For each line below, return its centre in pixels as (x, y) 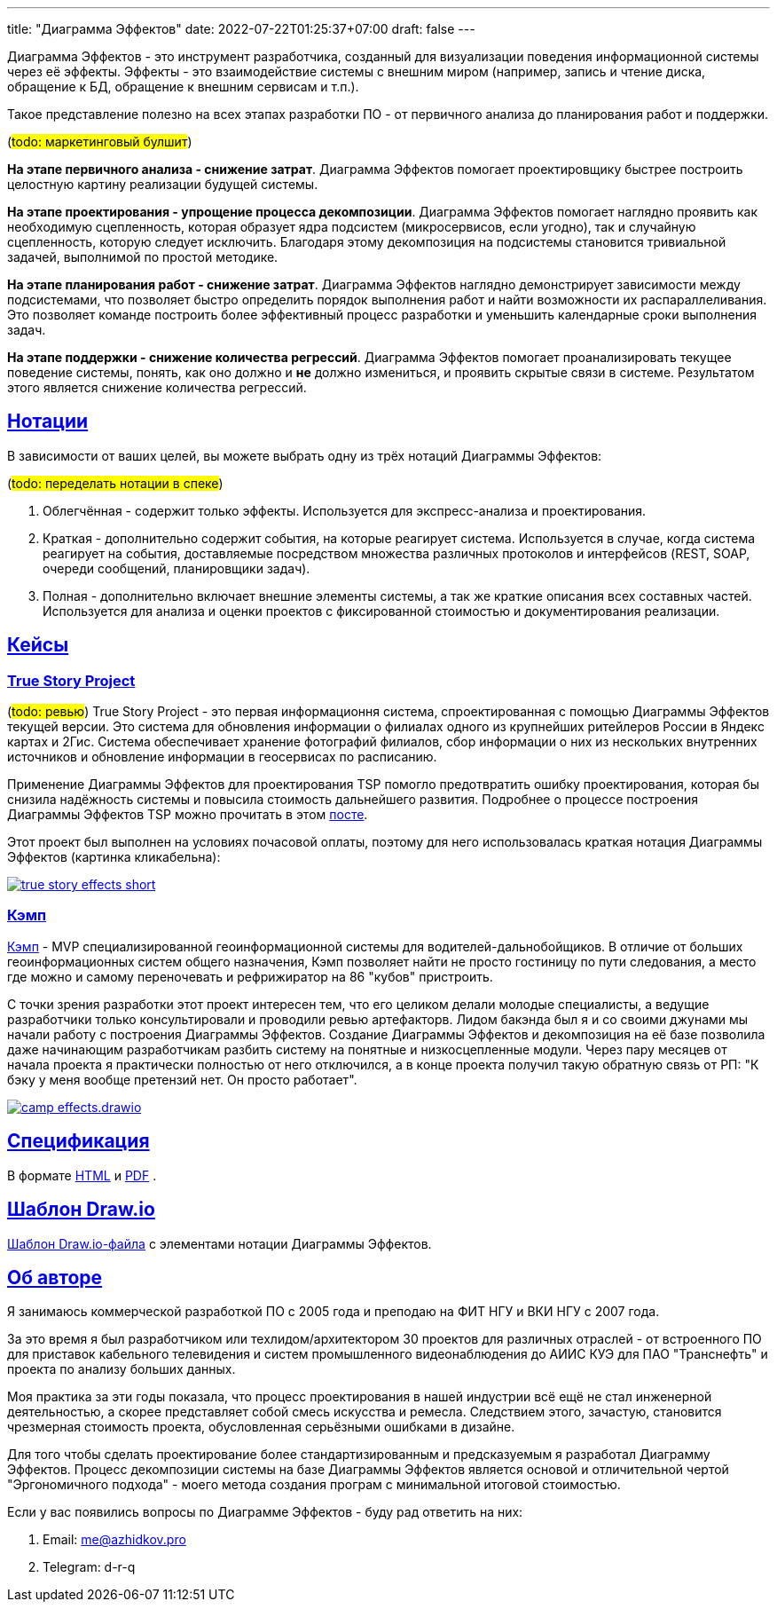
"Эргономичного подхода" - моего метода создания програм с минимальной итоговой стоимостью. (314, 1485)
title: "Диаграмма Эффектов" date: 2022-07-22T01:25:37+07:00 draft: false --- (241, 29)
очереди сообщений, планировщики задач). (177, 568)
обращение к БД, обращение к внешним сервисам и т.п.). (183, 87)
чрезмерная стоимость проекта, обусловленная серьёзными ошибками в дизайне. (261, 1427)
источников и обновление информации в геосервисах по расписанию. (222, 757)
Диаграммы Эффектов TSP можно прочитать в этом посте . (188, 815)
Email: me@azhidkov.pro (114, 1540)
